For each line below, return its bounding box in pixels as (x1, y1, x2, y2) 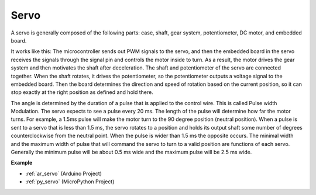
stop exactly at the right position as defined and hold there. (11, 89, 153, 96)
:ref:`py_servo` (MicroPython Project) (25, 178, 115, 185)
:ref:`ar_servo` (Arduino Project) (25, 170, 102, 177)
